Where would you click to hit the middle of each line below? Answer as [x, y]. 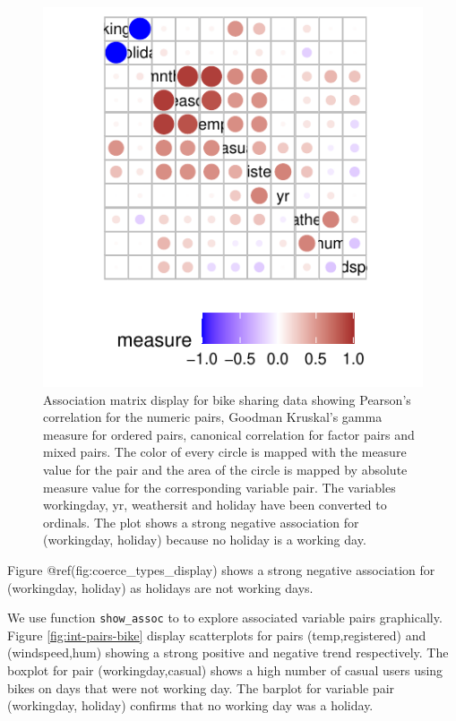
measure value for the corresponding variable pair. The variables [219, 487]
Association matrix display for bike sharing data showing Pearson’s [227, 399]
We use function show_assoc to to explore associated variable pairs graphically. [225, 618]
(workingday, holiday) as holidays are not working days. [160, 587]
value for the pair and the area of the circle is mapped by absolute [225, 469]
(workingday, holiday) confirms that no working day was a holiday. [190, 705]
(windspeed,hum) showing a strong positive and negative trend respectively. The [228, 652]
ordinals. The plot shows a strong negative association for [201, 522]
